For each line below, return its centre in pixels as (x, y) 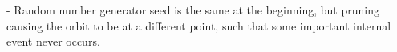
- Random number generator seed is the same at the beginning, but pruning (193, 10)
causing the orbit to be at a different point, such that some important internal (199, 25)
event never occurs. (53, 41)
